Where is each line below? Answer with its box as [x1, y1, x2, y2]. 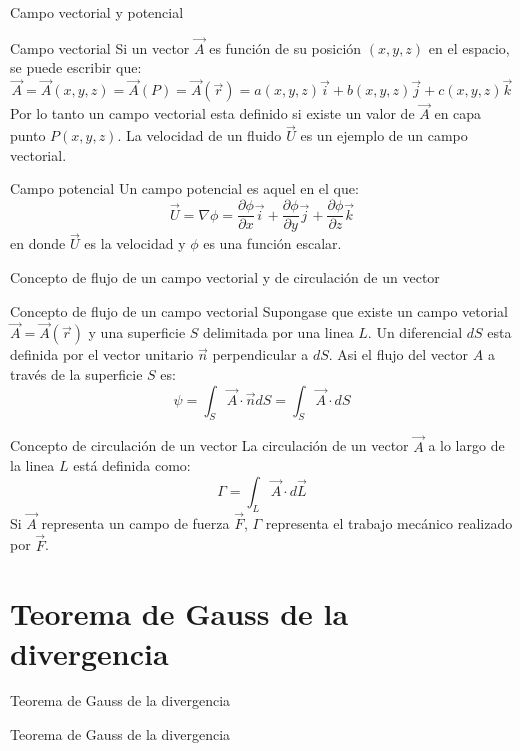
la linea [10, 455, 55, 476]
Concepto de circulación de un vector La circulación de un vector [10, 435, 409, 456]
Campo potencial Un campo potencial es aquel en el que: [10, 178, 359, 199]
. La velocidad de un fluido [117, 125, 282, 146]
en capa [434, 103, 482, 124]
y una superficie [88, 322, 186, 343]
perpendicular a [212, 344, 309, 365]
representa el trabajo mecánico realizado [265, 512, 513, 533]
